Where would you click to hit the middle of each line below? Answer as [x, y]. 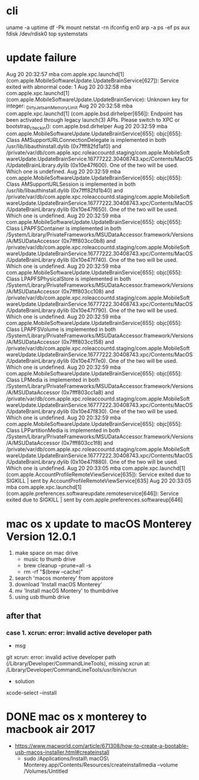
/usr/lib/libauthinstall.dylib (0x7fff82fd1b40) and [65, 191]
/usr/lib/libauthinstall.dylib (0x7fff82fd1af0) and [64, 146]
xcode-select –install [31, 693]
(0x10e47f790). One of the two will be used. [124, 311]
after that [24, 616]
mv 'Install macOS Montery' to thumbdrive [67, 591]
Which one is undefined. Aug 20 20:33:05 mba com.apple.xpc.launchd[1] [96, 468]
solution [24, 681]
